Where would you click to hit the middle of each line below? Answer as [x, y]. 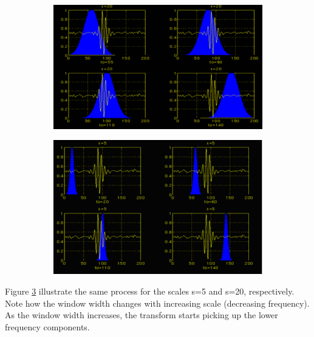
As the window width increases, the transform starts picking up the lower [142, 315]
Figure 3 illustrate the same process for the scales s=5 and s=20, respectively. [150, 291]
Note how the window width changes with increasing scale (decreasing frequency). [157, 303]
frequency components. [47, 326]
